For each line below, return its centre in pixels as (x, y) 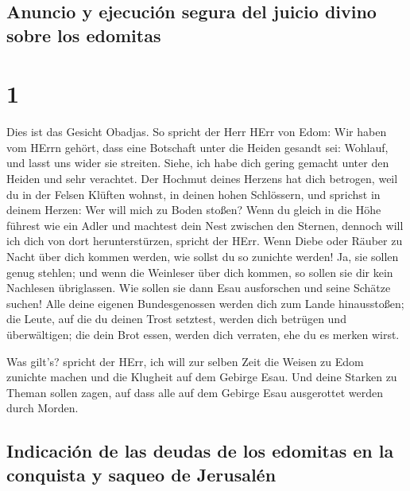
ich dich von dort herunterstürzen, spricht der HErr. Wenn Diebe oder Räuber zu (205, 241)
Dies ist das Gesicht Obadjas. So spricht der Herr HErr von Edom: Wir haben (197, 132)
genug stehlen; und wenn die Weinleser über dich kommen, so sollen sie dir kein (200, 272)
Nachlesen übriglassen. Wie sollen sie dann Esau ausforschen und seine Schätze (199, 288)
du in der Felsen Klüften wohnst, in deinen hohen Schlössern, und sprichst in (193, 194)
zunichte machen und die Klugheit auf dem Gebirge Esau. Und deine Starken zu (202, 377)
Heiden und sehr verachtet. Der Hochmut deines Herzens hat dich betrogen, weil (202, 179)
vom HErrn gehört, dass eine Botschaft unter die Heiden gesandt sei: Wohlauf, (197, 147)
